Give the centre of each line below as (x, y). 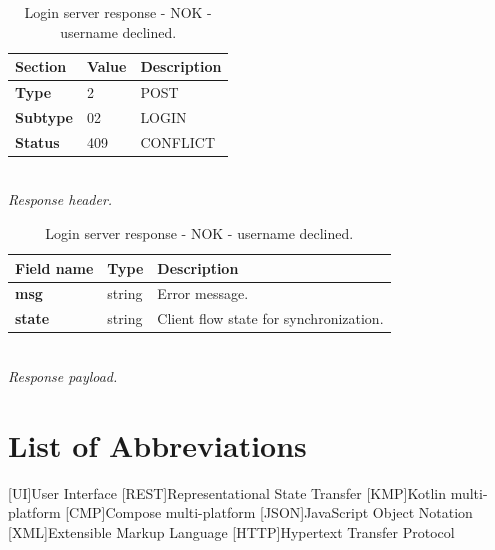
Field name (54, 267)
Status (37, 141)
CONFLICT (178, 141)
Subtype (44, 116)
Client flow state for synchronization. (270, 318)
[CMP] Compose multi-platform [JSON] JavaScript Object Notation (269, 512)
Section (41, 66)
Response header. (60, 199)
